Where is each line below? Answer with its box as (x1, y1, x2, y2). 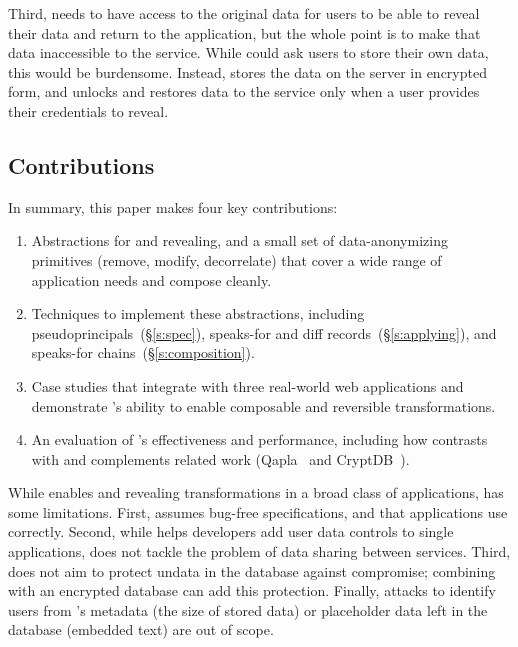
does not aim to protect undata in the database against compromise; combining (8, 560, 496, 581)
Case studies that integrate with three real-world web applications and (31, 375, 464, 396)
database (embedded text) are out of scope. (8, 619, 274, 640)
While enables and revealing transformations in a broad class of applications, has (8, 482, 504, 503)
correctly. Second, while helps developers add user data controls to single (8, 521, 454, 542)
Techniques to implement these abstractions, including (31, 303, 365, 324)
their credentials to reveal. (8, 100, 169, 121)
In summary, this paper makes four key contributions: (8, 196, 338, 217)
